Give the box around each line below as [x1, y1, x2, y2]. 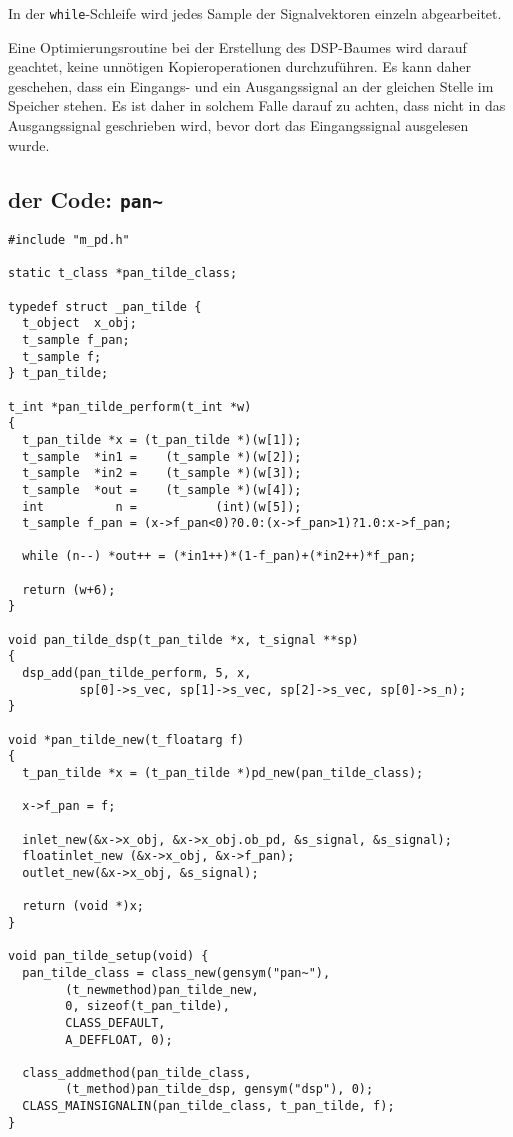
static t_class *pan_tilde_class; [8, 266, 238, 281]
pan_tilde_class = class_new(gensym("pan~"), [22, 965, 331, 980]
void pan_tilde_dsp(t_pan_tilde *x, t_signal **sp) [8, 632, 359, 647]
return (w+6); [22, 582, 116, 597]
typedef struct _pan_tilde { [8, 299, 202, 314]
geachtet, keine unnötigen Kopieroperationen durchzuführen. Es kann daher [8, 56, 471, 77]
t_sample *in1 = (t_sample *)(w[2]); [22, 449, 302, 464]
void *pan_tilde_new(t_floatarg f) [8, 732, 245, 747]
